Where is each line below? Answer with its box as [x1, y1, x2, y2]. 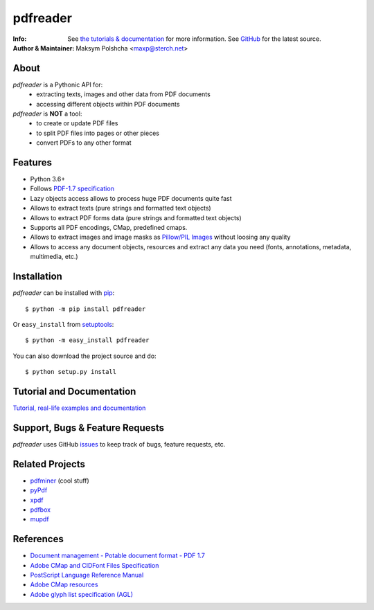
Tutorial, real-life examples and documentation [12, 404, 146, 412]
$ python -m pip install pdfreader [25, 305, 146, 313]
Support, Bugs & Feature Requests [12, 422, 165, 433]
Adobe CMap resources [30, 580, 98, 589]
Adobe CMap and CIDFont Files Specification [30, 561, 159, 569]
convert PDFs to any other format [36, 138, 132, 147]
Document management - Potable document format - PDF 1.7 [30, 551, 206, 560]
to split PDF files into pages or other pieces [36, 129, 159, 137]
